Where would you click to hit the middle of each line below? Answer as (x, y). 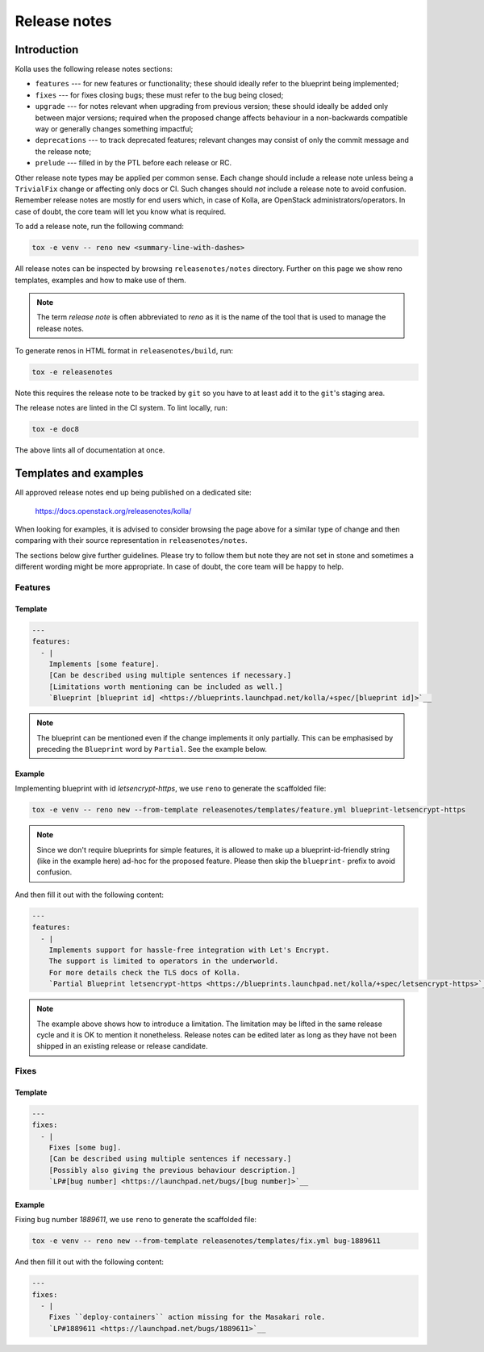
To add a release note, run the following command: (100, 227)
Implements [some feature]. (104, 664)
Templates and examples (79, 473)
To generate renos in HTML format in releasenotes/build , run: (124, 351)
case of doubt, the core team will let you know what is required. (121, 211)
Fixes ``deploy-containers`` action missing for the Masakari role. (187, 1317)
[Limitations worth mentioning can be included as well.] (166, 686)
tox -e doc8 (56, 429)
